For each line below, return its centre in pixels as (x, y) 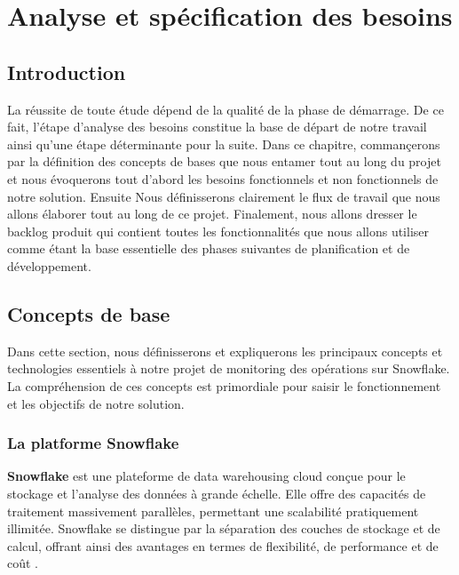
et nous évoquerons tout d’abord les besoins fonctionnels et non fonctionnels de (223, 178)
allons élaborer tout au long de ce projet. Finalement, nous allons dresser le (212, 214)
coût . (23, 563)
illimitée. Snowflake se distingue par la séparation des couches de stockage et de (224, 528)
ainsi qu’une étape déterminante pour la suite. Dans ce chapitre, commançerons (224, 144)
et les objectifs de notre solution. (96, 403)
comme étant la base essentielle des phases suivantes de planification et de (209, 248)
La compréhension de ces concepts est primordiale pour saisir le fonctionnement (224, 385)
